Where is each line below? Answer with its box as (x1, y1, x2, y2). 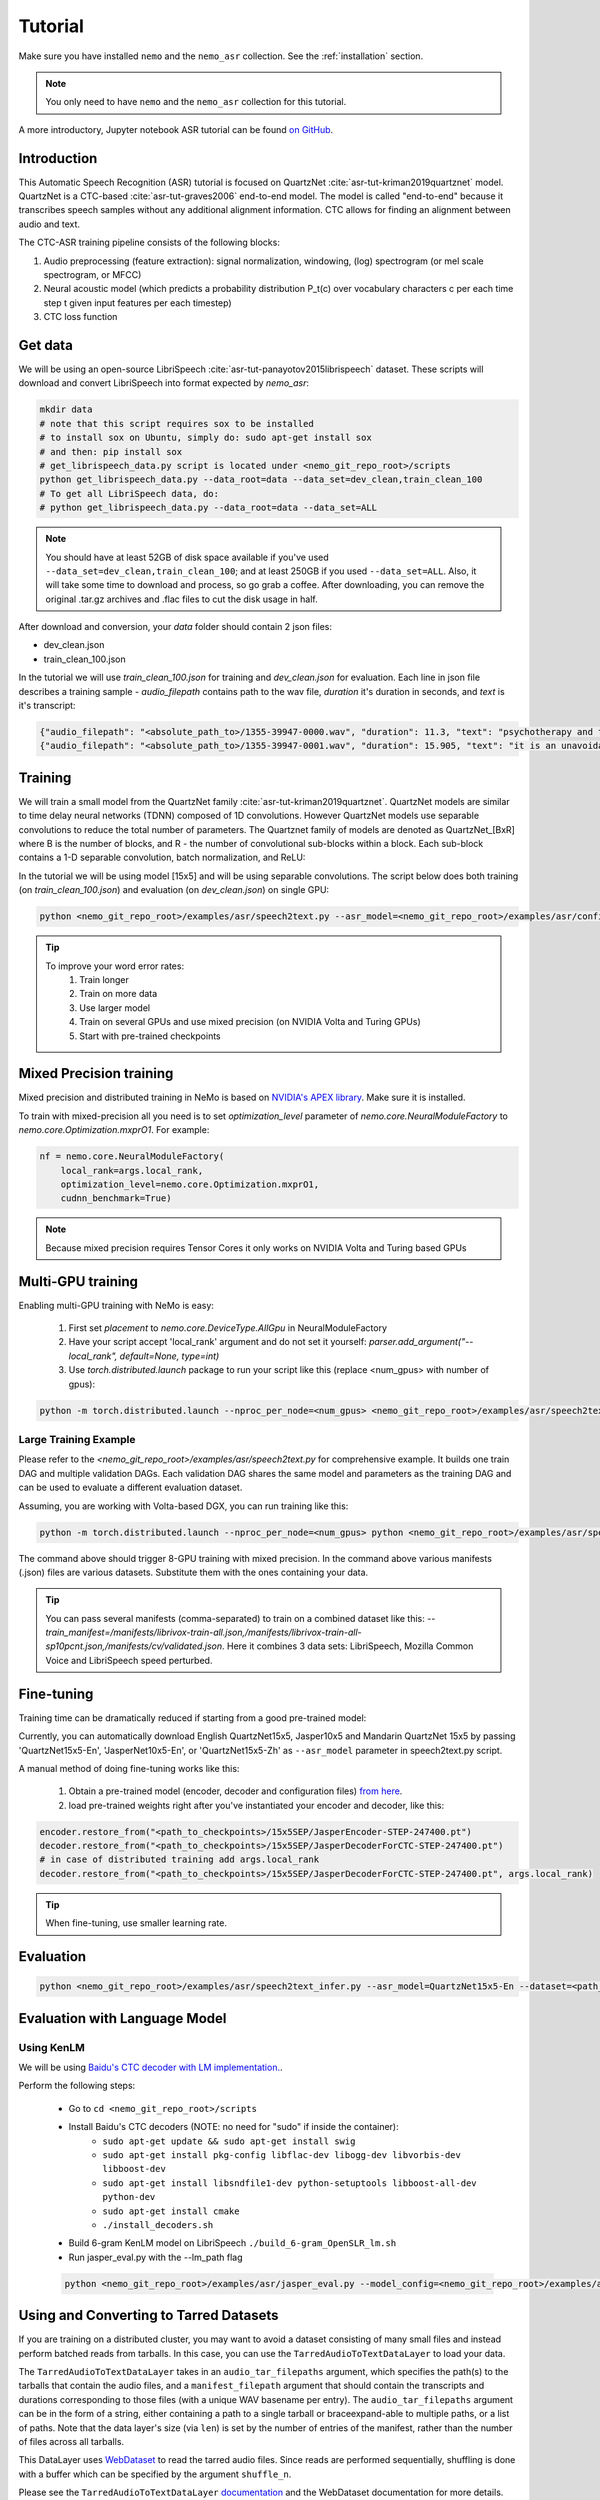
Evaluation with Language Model (18, 2010, 227, 2027)
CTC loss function (43, 311, 118, 323)
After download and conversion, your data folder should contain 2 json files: (18, 621, 333, 633)
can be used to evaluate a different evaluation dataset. (18, 1481, 243, 1494)
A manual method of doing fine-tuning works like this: (18, 1762, 240, 1774)
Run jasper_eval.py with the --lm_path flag (68, 2251, 243, 2263)
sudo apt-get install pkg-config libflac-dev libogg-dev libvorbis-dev (102, 2149, 462, 2160)
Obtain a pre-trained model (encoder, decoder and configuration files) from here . (68, 1785, 403, 1797)
